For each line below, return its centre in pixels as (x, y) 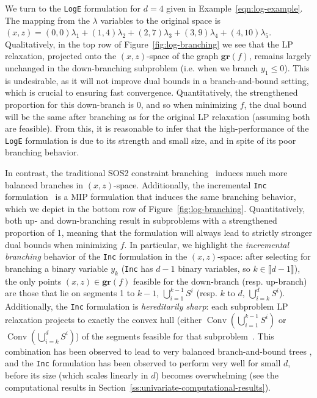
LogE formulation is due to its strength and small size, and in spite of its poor (151, 140)
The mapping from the (47, 20)
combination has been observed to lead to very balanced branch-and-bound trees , (158, 351)
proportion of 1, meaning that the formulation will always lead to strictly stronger (158, 233)
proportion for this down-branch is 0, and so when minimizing (121, 105)
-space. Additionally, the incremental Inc (190, 184)
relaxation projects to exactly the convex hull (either (104, 319)
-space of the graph (183, 56)
